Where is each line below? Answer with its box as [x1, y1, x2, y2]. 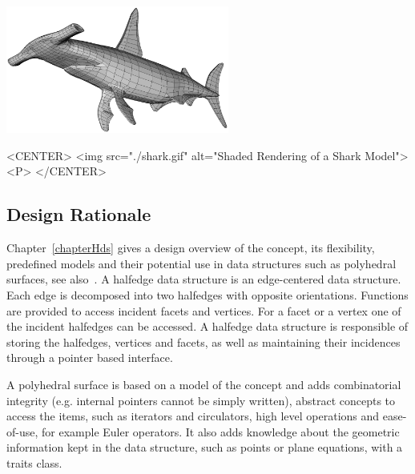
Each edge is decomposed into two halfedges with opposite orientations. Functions [6, 286, 409, 303]
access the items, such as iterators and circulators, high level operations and [6, 408, 380, 424]
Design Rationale [6, 202, 151, 227]
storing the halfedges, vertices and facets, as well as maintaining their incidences [6, 333, 401, 350]
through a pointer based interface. [6, 349, 173, 366]
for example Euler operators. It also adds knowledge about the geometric [42, 423, 400, 440]
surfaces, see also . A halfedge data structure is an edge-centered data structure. [6, 271, 401, 287]
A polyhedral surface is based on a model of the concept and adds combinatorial [6, 376, 401, 392]
